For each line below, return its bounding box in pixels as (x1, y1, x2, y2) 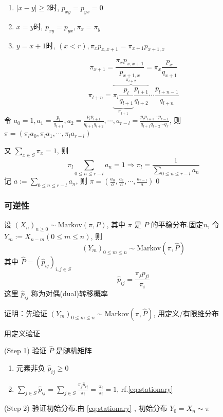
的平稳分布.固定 (151, 219, 203, 230)
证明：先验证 (4, 307, 47, 318)
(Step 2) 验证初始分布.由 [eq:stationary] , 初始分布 (4, 403, 168, 413)
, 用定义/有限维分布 (153, 307, 219, 318)
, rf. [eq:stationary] (117, 383, 173, 394)
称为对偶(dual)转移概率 (31, 287, 108, 298)
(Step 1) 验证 (4, 345, 47, 356)
